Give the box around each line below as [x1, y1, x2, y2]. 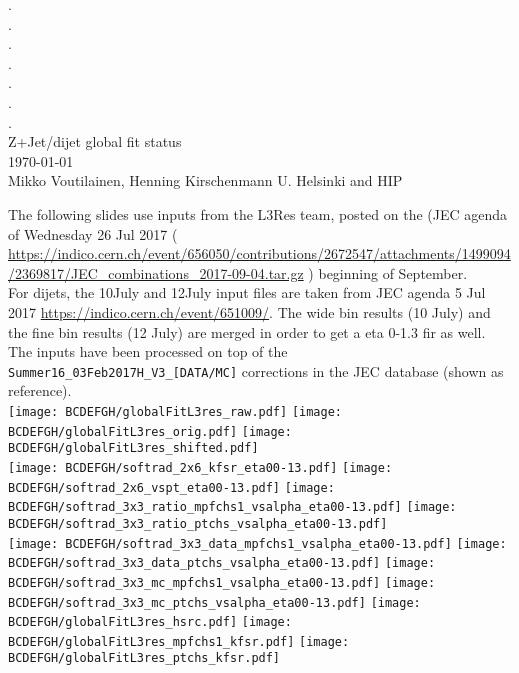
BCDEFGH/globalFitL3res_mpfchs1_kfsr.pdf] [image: [8, 634, 350, 649]
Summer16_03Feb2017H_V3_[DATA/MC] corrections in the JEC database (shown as [8, 360, 504, 381]
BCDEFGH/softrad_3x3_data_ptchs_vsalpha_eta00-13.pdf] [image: [8, 556, 436, 571]
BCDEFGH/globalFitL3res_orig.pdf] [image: [8, 424, 292, 439]
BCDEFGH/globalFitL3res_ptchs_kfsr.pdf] [8, 651, 281, 666]
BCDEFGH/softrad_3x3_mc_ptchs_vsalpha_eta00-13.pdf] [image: [8, 595, 421, 610]
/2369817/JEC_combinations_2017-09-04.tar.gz [8, 262, 304, 283]
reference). [8, 380, 72, 401]
